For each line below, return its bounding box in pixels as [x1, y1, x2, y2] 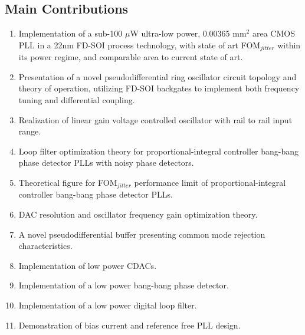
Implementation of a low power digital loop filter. [18, 299, 197, 311]
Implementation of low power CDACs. [18, 259, 157, 271]
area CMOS [252, 27, 295, 40]
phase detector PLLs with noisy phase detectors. [18, 156, 194, 169]
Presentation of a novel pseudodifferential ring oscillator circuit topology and [18, 70, 297, 83]
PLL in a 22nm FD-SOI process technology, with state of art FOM [18, 38, 261, 51]
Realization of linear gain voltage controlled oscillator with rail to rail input [18, 113, 293, 126]
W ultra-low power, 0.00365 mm [130, 27, 247, 40]
